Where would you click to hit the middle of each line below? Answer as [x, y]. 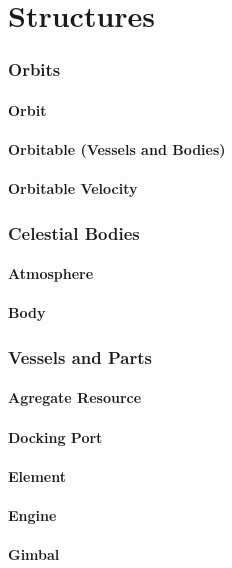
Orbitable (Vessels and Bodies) [117, 149]
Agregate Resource [75, 397]
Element [37, 475]
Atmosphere [51, 273]
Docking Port [55, 436]
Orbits [34, 69]
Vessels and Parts [80, 356]
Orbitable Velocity [73, 188]
